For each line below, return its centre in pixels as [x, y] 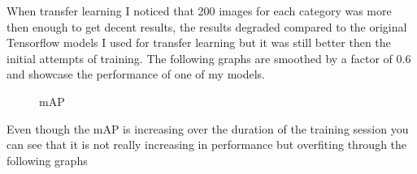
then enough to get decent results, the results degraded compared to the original [207, 26]
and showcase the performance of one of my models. [136, 74]
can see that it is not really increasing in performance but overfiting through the [207, 144]
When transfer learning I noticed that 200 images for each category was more [199, 11]
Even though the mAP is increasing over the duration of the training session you [208, 128]
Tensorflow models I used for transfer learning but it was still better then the [199, 42]
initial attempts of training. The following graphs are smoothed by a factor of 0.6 [209, 58]
